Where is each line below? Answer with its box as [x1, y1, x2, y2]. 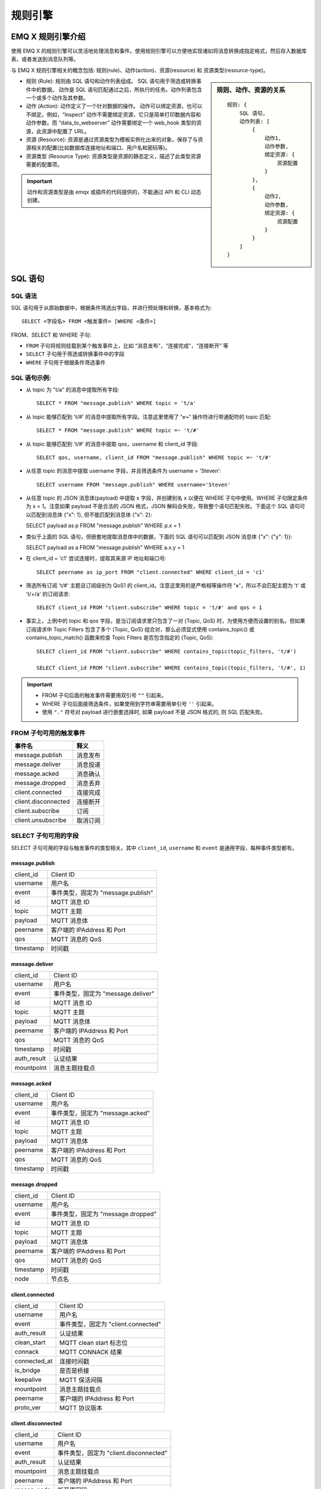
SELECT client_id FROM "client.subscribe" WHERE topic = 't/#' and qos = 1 [36, 605, 262, 610]
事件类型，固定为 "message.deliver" [53, 989, 155, 998]
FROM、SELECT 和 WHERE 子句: [11, 331, 92, 338]
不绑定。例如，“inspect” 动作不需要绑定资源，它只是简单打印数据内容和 [26, 111, 202, 118]
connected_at [14, 1357, 53, 1365]
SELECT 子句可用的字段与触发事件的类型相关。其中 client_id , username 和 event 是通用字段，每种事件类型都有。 [11, 844, 298, 851]
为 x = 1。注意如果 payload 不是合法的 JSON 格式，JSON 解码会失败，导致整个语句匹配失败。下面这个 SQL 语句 [26, 503, 300, 510]
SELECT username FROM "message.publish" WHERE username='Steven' [36, 481, 231, 488]
